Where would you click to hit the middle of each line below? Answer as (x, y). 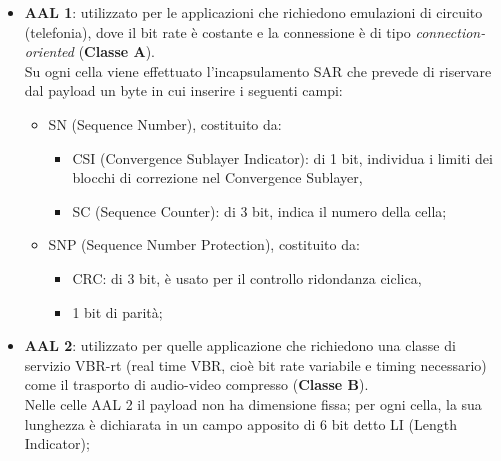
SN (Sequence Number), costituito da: (165, 123)
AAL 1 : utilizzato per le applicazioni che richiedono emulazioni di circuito (253, 12)
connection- (450, 31)
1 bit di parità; (117, 311)
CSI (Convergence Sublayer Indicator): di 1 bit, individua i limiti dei (282, 157)
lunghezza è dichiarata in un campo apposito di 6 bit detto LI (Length (240, 423)
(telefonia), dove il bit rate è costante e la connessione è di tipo (217, 31)
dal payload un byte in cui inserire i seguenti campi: (183, 90)
